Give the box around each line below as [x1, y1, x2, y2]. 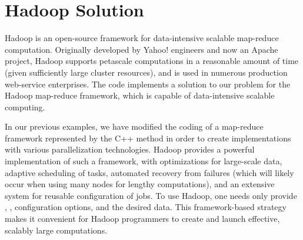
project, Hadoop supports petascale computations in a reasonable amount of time [5, 55, 299, 67]
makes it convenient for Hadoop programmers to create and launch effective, [5, 212, 280, 225]
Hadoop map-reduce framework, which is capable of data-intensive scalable [5, 89, 275, 102]
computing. [5, 100, 45, 113]
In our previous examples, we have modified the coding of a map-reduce [5, 120, 264, 133]
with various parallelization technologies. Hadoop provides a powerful [5, 143, 255, 156]
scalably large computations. [5, 224, 108, 236]
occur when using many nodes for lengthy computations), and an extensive [5, 178, 275, 190]
